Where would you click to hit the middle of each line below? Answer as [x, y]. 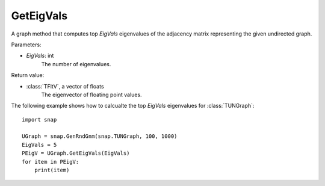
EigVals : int [40, 56]
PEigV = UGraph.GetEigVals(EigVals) [76, 153]
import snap [39, 119]
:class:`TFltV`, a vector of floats [65, 86]
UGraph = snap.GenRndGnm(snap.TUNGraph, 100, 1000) [100, 136]
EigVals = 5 [39, 145]
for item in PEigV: [51, 162]
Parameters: [26, 45]
